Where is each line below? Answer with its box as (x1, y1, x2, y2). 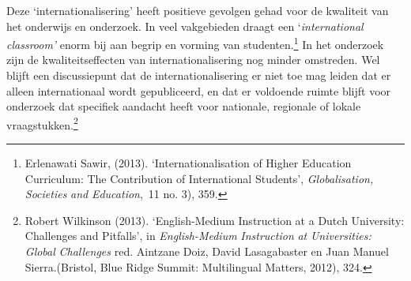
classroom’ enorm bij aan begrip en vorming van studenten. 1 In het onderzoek (6, 34, 384, 52)
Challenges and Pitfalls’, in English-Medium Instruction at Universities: (25, 227, 371, 244)
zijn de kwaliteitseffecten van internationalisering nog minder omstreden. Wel (6, 51, 380, 68)
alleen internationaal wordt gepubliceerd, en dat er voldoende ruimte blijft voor (6, 82, 391, 99)
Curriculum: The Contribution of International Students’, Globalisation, (25, 170, 374, 186)
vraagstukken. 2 (6, 114, 78, 133)
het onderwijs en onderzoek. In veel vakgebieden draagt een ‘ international (6, 17, 364, 34)
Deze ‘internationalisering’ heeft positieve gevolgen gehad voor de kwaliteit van (6, 2, 389, 18)
